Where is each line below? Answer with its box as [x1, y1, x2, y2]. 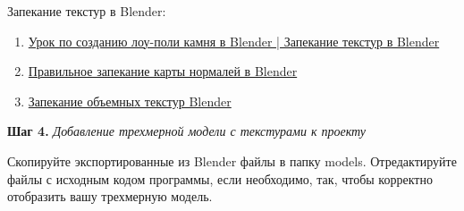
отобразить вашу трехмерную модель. [7, 187, 213, 206]
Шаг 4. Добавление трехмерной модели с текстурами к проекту [7, 122, 367, 140]
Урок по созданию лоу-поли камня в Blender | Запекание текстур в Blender [28, 31, 440, 50]
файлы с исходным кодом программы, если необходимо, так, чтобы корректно [7, 169, 433, 188]
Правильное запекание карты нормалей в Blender [28, 62, 298, 80]
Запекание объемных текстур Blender [28, 91, 232, 110]
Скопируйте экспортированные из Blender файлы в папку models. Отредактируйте [7, 151, 457, 170]
